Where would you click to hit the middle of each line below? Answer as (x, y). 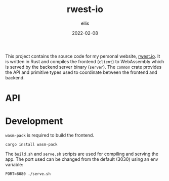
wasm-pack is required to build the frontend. (50, 135)
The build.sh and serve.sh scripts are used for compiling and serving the (82, 154)
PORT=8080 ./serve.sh (28, 174)
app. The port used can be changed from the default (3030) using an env (82, 159)
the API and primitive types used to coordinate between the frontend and (81, 72)
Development (34, 121)
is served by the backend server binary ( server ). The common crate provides (83, 67)
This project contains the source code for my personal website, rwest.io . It (83, 56)
